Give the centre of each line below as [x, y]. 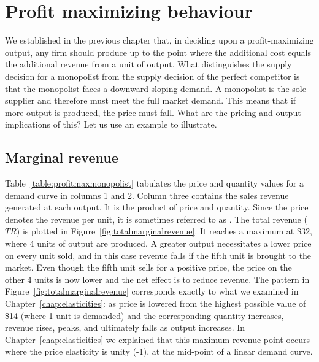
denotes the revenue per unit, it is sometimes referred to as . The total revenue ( [156, 219]
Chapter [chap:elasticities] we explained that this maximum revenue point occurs [158, 339]
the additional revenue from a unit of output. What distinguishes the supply [148, 64]
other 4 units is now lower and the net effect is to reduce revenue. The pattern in [157, 279]
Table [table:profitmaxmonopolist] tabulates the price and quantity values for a [154, 183]
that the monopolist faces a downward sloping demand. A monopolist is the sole [156, 88]
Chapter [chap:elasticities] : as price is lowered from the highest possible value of [156, 303]
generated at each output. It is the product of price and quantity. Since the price [157, 207]
